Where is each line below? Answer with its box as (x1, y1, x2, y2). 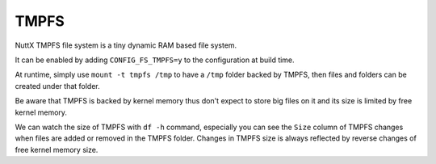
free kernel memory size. (15, 145, 99, 154)
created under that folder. (15, 81, 100, 90)
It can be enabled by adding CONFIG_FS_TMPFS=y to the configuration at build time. (15, 55, 295, 65)
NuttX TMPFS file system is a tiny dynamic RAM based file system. (15, 40, 237, 50)
